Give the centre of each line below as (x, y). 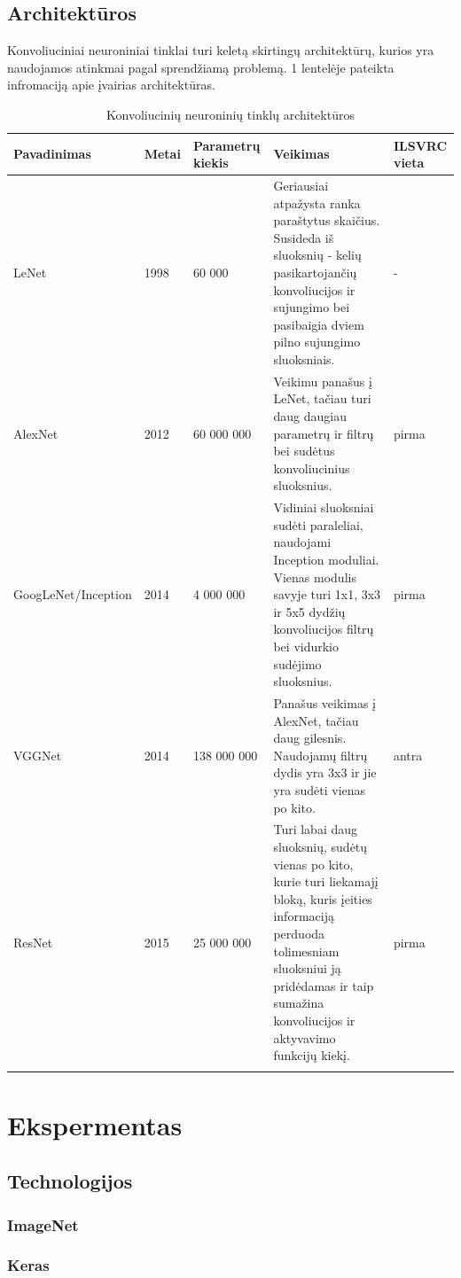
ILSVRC (420, 145)
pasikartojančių (315, 272)
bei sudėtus (304, 451)
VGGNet (38, 755)
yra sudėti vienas (320, 789)
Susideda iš (304, 237)
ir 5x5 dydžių (309, 611)
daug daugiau (310, 415)
